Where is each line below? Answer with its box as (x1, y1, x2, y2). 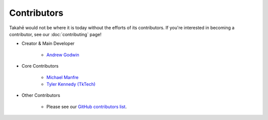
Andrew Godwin (46, 52, 79, 58)
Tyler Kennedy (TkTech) (46, 81, 96, 87)
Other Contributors (21, 92, 61, 98)
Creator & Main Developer (21, 40, 75, 46)
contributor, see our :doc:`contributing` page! (9, 31, 102, 37)
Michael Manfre (46, 74, 79, 80)
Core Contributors (21, 63, 59, 69)
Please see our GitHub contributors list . (46, 104, 127, 110)
